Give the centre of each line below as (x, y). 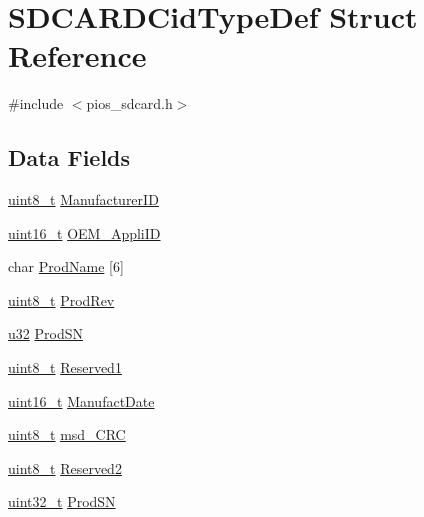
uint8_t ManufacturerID (83, 199)
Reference (77, 55)
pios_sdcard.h (129, 103)
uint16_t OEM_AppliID (84, 232)
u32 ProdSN (45, 333)
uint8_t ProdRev (61, 299)
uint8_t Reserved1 (65, 367)
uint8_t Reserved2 (65, 467)
